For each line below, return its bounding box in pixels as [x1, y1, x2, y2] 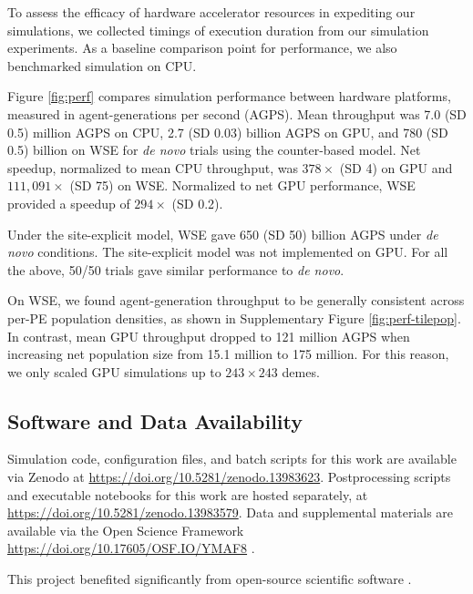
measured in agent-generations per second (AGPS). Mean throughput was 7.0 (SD [7, 104, 467, 123]
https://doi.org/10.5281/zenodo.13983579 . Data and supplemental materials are [7, 503, 454, 522]
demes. [282, 362, 320, 381]
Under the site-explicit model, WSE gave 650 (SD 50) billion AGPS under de [7, 224, 438, 243]
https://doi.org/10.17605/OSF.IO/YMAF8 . [7, 538, 255, 558]
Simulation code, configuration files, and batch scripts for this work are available [7, 449, 457, 468]
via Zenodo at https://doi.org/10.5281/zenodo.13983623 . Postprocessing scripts [7, 467, 451, 486]
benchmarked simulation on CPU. [7, 56, 197, 75]
